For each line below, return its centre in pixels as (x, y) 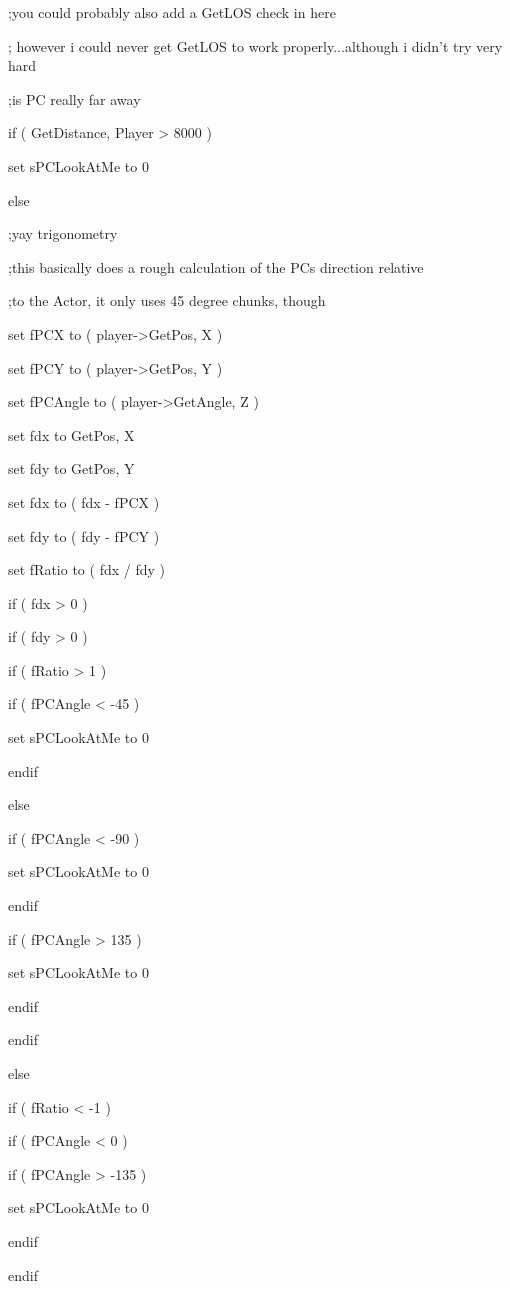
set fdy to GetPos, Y (71, 468)
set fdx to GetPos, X (71, 434)
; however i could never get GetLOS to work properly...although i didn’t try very (255, 45)
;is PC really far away (74, 98)
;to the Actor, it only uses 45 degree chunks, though (167, 300)
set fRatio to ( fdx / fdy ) (86, 569)
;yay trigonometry (63, 233)
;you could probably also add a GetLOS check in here (172, 12)
